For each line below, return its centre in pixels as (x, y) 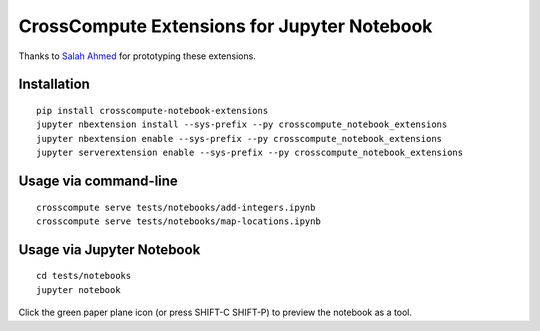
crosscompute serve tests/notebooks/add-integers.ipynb (176, 207)
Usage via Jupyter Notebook (109, 249)
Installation (54, 84)
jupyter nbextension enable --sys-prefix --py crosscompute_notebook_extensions (239, 138)
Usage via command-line (98, 180)
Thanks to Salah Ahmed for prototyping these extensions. (137, 56)
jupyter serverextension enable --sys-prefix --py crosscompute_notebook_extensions (250, 153)
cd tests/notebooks (84, 276)
